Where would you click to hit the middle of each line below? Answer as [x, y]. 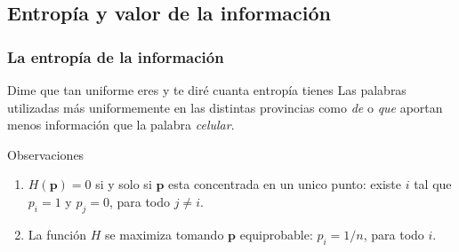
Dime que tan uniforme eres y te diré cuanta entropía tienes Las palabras [207, 90]
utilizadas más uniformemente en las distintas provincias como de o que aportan [225, 107]
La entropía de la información [116, 56]
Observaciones [46, 154]
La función [57, 234]
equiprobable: [276, 234]
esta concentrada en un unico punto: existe [285, 184]
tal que [433, 184]
